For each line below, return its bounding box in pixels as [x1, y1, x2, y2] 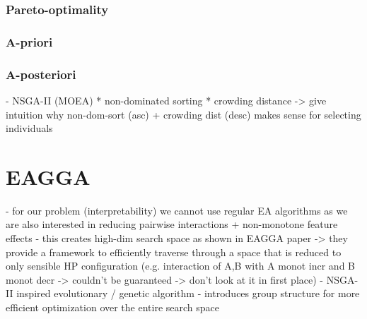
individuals [6, 121, 53, 136]
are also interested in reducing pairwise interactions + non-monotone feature [6, 217, 338, 231]
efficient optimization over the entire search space [6, 299, 219, 314]
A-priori [6, 32, 53, 50]
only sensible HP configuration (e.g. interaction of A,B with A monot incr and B [6, 258, 355, 273]
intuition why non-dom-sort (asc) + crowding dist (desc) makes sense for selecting [6, 107, 361, 121]
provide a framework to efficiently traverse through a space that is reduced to [6, 244, 342, 259]
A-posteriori [6, 65, 76, 83]
